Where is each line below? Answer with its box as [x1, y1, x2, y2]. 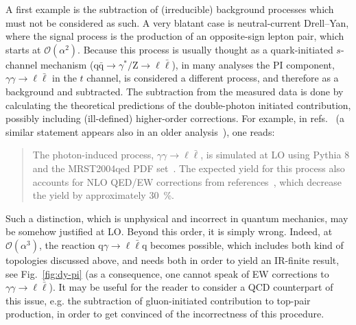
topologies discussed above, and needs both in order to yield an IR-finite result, [5, 252, 340, 267]
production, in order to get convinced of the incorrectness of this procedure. [5, 306, 324, 321]
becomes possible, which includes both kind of [150, 237, 344, 252]
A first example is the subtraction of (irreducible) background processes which [5, 2, 334, 16]
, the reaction [38, 237, 95, 252]
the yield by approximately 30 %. [32, 188, 174, 202]
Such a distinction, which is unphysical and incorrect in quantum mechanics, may [5, 210, 348, 225]
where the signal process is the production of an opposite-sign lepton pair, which [5, 29, 344, 43]
